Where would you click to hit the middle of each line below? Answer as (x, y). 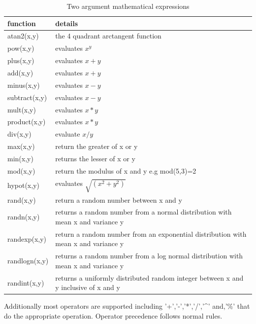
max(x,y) (21, 146)
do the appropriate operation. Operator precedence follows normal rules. (113, 316)
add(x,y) (20, 72)
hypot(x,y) (23, 185)
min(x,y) (20, 158)
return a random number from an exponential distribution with (151, 234)
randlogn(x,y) (28, 261)
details (67, 23)
